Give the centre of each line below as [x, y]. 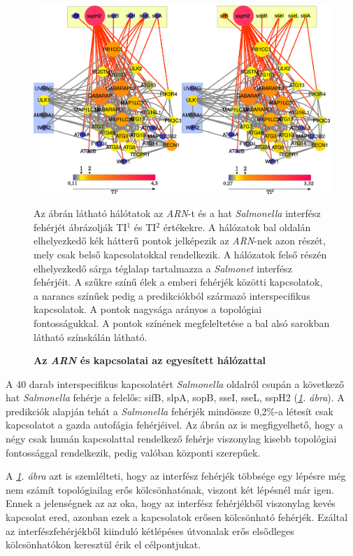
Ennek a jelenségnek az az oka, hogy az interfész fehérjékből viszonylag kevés [171, 503]
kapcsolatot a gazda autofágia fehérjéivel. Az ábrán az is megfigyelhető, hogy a [174, 425]
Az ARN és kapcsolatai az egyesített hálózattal [150, 360]
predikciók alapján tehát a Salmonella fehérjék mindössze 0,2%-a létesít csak [170, 411]
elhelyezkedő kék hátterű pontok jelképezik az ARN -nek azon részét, [180, 241]
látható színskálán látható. [91, 336]
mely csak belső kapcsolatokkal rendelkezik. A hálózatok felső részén [180, 254]
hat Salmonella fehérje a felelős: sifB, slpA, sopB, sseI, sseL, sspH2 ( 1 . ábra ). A [175, 397]
